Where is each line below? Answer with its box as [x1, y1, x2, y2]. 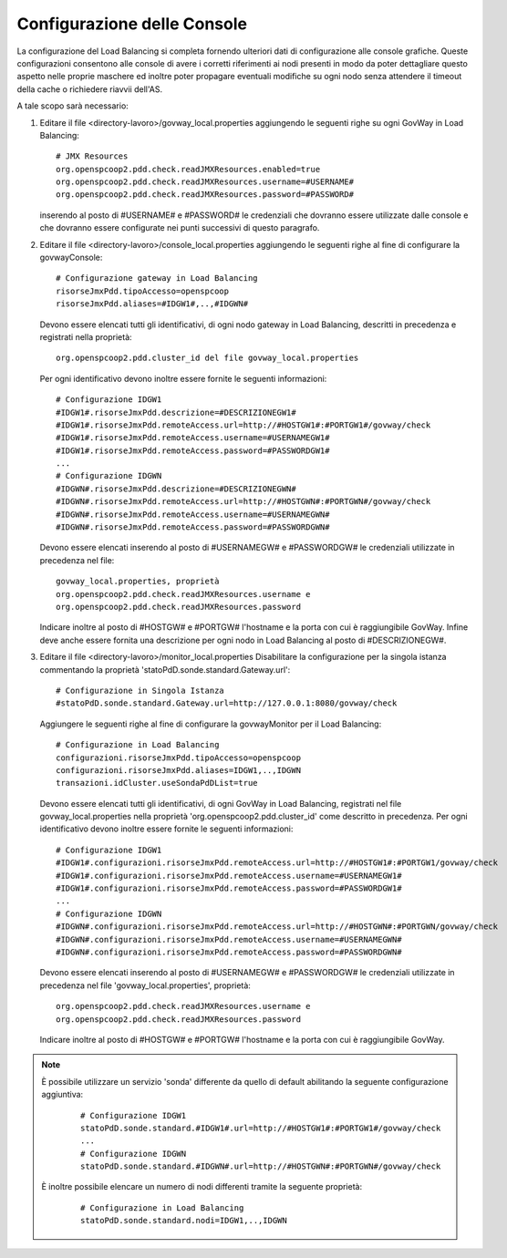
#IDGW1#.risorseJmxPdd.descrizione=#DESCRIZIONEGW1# [56, 407, 296, 418]
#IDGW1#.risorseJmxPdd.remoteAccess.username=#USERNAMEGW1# [56, 433, 330, 443]
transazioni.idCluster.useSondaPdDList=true [56, 778, 259, 789]
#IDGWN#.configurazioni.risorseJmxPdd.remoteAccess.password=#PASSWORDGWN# [56, 946, 402, 957]
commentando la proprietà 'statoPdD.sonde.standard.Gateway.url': [39, 664, 291, 675]
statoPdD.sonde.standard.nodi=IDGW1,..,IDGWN [80, 1215, 287, 1226]
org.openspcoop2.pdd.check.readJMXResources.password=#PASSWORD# [56, 190, 355, 200]
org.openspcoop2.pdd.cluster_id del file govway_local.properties [56, 353, 359, 364]
